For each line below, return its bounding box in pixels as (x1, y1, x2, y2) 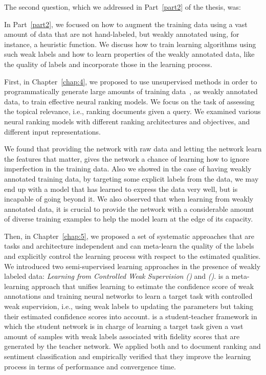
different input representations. (4, 126, 101, 137)
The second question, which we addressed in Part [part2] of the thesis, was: (4, 2, 241, 12)
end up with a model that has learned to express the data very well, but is (4, 183, 238, 194)
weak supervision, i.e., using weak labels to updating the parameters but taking (4, 301, 254, 312)
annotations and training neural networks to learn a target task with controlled (4, 291, 253, 301)
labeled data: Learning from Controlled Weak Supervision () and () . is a (4, 271, 229, 281)
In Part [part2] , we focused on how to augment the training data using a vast (4, 18, 248, 29)
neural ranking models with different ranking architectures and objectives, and (4, 116, 250, 126)
